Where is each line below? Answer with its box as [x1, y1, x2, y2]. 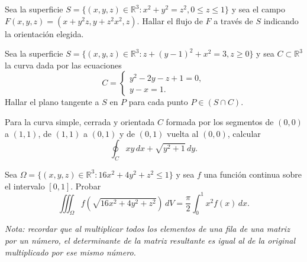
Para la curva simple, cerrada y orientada [5, 115, 155, 127]
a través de [214, 14, 253, 27]
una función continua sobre [203, 168, 302, 180]
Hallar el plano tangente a [5, 96, 99, 108]
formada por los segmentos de [166, 115, 274, 127]
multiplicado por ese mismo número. [5, 245, 136, 258]
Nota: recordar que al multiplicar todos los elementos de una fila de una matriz [5, 222, 290, 235]
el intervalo [5, 179, 45, 192]
